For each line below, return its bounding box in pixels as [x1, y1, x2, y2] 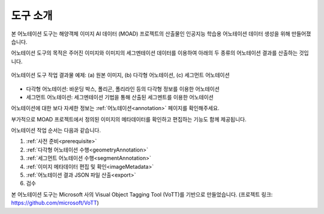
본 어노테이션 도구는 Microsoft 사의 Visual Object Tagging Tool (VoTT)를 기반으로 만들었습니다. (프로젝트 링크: [11, 191, 273, 198]
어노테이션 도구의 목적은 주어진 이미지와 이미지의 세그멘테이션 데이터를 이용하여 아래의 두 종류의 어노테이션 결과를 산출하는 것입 [11, 49, 309, 57]
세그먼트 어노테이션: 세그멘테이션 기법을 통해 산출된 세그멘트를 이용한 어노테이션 [26, 93, 214, 100]
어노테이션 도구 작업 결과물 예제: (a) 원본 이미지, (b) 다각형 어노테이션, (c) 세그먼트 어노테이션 [11, 72, 230, 79]
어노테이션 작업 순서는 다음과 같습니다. [11, 127, 101, 134]
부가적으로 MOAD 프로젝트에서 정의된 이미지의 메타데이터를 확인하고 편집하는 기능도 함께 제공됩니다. [11, 115, 247, 123]
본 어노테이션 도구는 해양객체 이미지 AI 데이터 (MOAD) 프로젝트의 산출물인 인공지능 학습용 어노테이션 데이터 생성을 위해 [11, 30, 290, 37]
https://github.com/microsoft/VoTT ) [11, 199, 99, 207]
